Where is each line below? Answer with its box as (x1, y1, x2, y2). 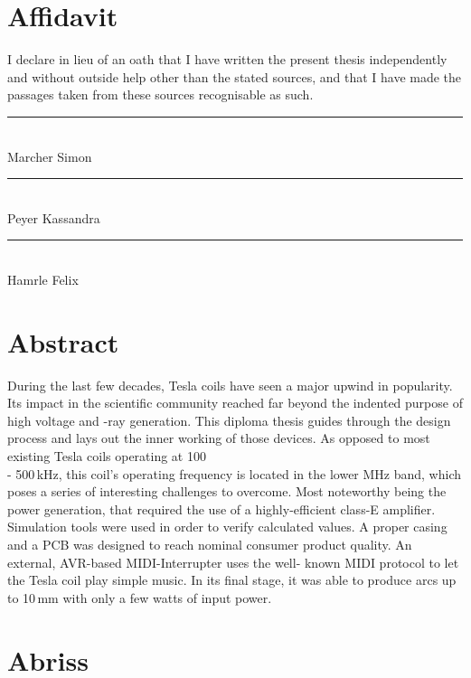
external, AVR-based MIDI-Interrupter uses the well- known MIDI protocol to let (7, 552, 459, 571)
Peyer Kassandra (7, 208, 100, 227)
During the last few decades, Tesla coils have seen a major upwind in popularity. (7, 375, 453, 394)
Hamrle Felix (7, 269, 79, 288)
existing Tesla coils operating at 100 (7, 446, 206, 465)
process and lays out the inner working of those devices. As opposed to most (7, 428, 430, 447)
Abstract (7, 323, 119, 360)
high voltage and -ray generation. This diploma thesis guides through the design (7, 410, 451, 429)
